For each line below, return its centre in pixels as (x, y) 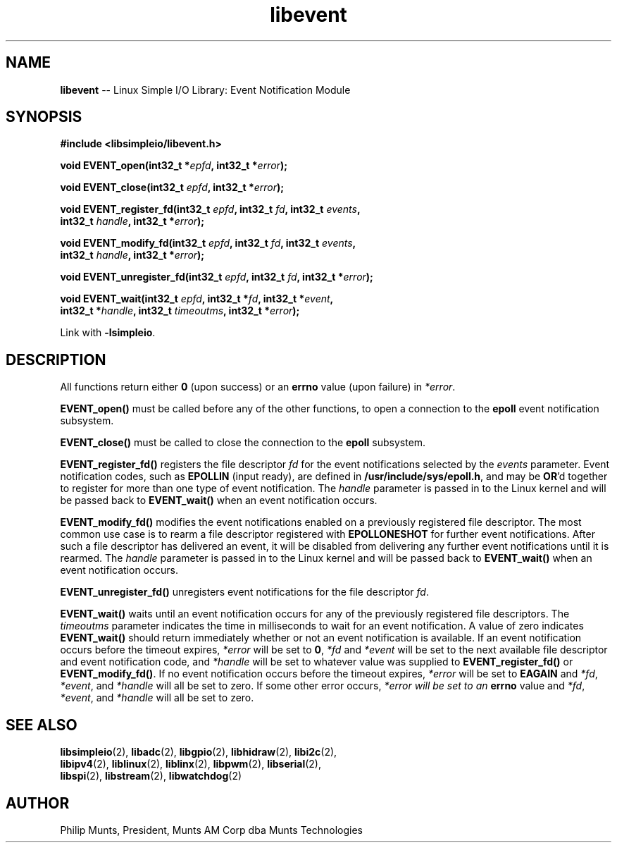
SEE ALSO (42, 725)
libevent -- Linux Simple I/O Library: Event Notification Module (205, 90)
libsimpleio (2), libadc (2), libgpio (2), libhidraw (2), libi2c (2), (199, 752)
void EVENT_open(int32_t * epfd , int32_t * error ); (174, 166)
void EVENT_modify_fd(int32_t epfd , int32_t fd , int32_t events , (208, 243)
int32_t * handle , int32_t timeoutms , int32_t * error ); (180, 311)
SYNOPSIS (44, 117)
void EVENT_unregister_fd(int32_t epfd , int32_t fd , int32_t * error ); (217, 277)
